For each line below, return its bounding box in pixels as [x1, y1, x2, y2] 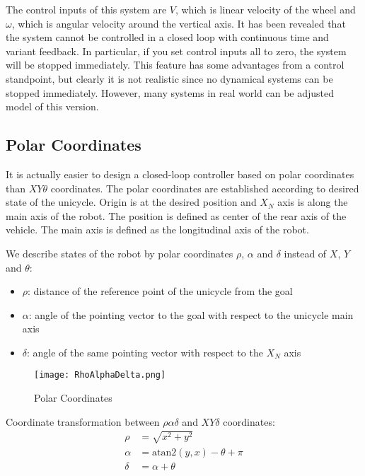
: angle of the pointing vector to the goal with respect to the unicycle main [28, 307, 354, 322]
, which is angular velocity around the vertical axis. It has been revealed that [11, 16, 346, 30]
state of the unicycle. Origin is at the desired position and [6, 195, 257, 209]
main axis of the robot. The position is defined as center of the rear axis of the [6, 208, 347, 223]
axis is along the [277, 195, 348, 209]
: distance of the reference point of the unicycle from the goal [28, 284, 293, 298]
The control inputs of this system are [6, 2, 167, 16]
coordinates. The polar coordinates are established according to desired [50, 180, 359, 195]
